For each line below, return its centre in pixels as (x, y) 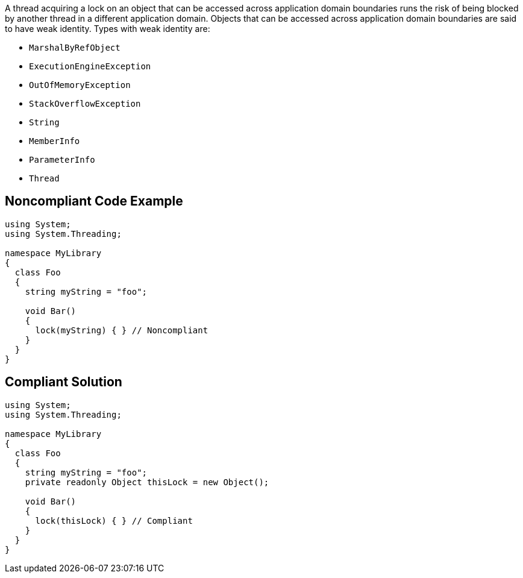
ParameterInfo (62, 160)
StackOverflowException (85, 104)
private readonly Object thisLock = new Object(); (147, 482)
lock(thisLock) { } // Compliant (114, 520)
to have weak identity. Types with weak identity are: (108, 29)
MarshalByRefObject (75, 48)
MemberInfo (55, 141)
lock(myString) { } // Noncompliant (122, 330)
